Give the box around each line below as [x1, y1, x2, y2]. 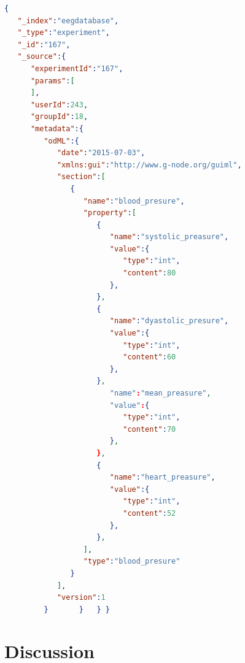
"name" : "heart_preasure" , [109, 473, 216, 482]
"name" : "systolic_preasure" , [109, 232, 229, 242]
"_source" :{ [17, 52, 66, 61]
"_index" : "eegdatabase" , [17, 16, 119, 25]
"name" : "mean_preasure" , [109, 389, 211, 397]
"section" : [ [56, 172, 106, 182]
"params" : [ [30, 76, 75, 85]
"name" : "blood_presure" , [83, 196, 185, 205]
